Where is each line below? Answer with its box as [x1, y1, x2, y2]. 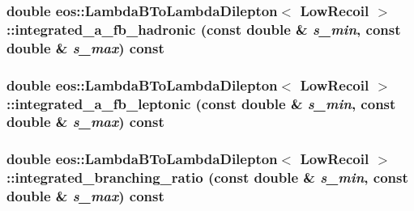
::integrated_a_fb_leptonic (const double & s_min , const [6, 93, 396, 113]
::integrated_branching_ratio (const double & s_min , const [6, 167, 408, 188]
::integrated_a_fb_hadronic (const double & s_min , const [6, 19, 401, 39]
